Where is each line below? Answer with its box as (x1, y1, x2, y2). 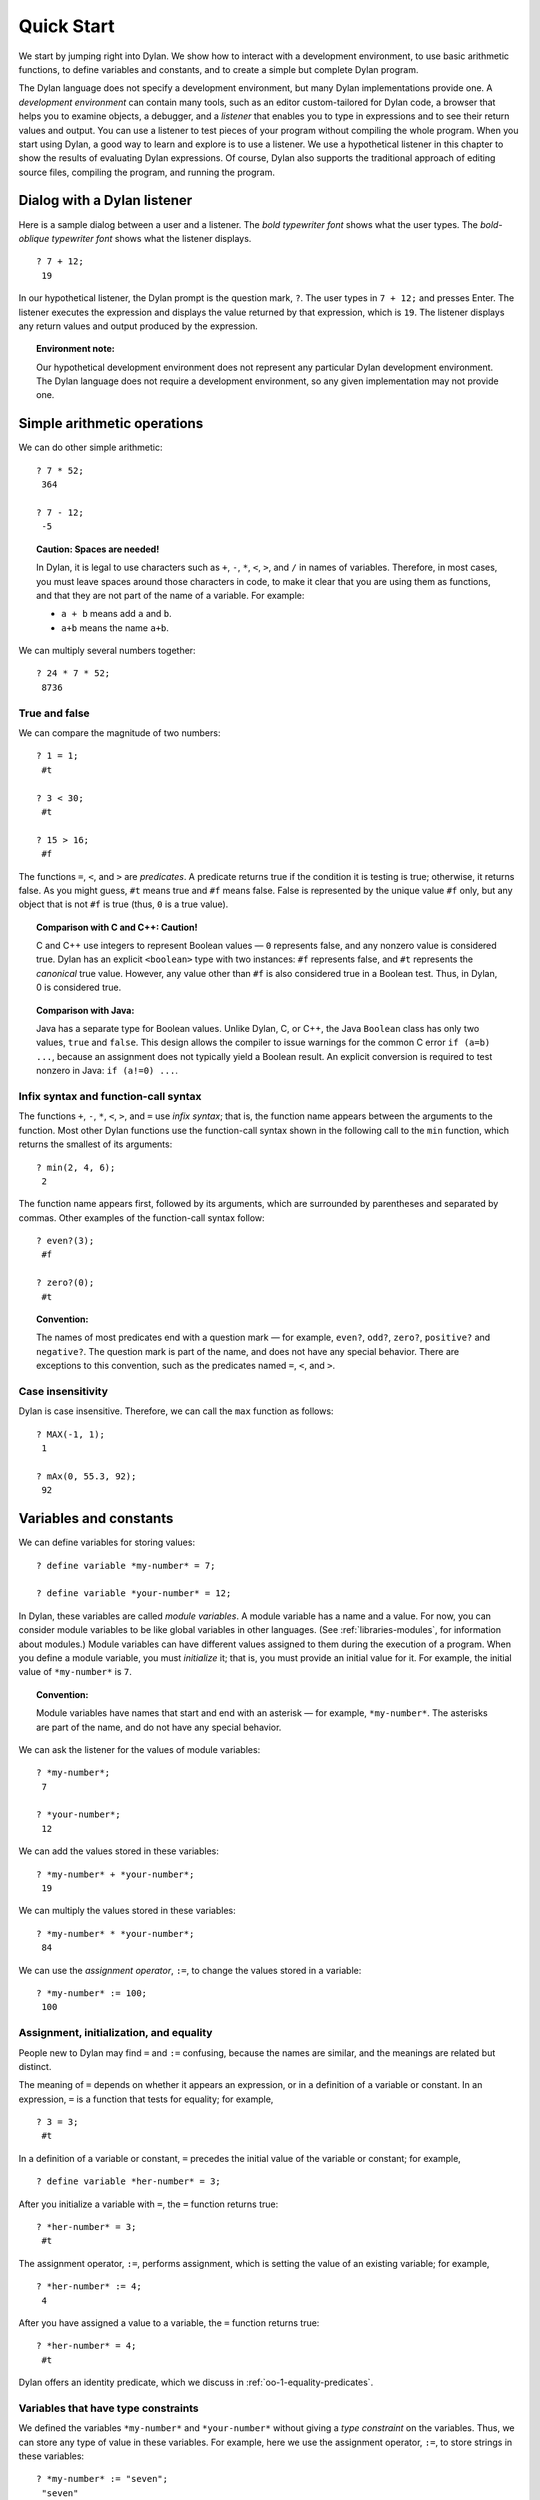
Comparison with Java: (36, 1004, 135, 1016)
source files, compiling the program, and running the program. (18, 166, 275, 178)
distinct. (18, 2060, 52, 2072)
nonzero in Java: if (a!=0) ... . (36, 1065, 179, 1077)
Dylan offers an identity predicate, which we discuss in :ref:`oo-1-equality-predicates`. (18, 2376, 374, 2389)
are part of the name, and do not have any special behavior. (36, 1721, 282, 1733)
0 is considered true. (36, 981, 122, 994)
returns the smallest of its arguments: (18, 1138, 173, 1150)
